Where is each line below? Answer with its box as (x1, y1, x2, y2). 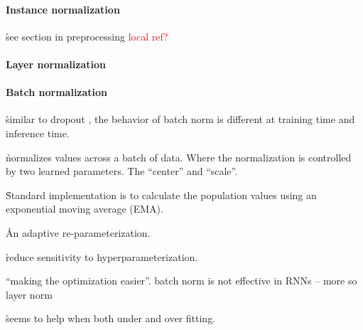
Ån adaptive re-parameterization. (6, 225, 151, 240)
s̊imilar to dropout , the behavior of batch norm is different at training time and (6, 112, 355, 127)
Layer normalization (6, 56, 106, 71)
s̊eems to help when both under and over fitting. (6, 311, 216, 326)
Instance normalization (6, 1, 120, 16)
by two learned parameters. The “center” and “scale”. (6, 164, 238, 179)
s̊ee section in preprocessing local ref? (6, 28, 168, 43)
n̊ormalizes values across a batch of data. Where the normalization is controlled (6, 149, 352, 164)
